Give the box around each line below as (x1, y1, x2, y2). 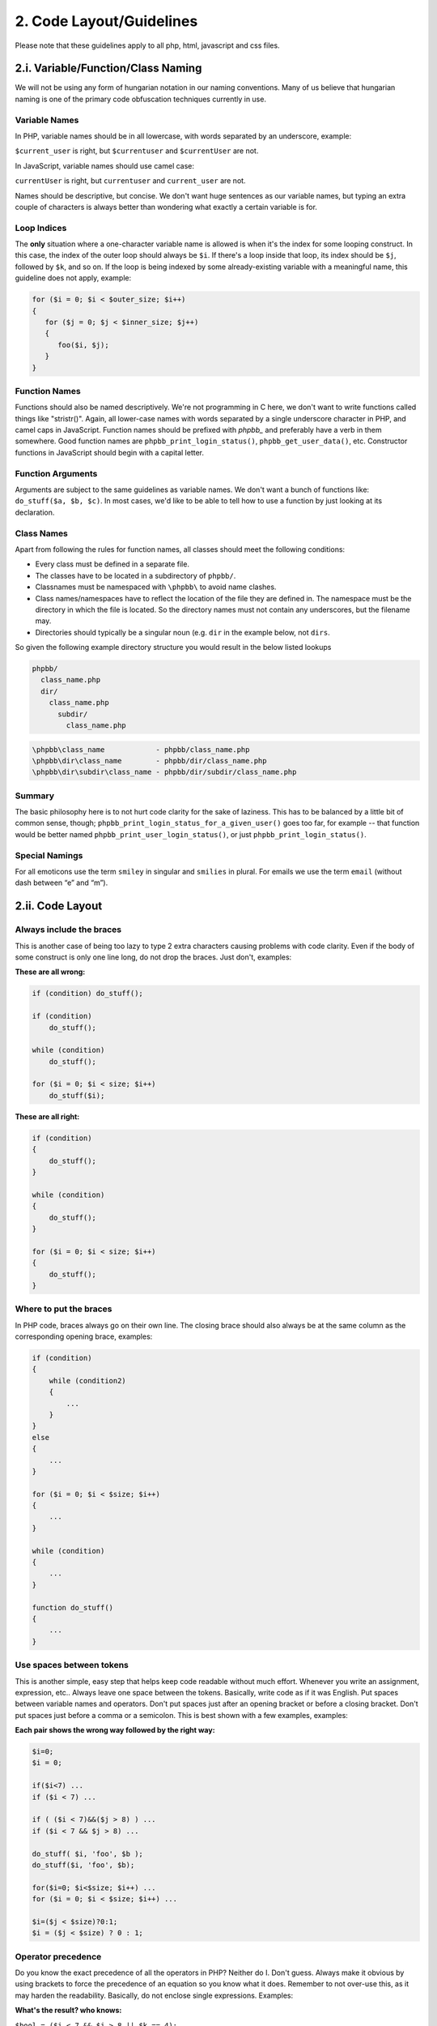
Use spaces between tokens (15, 1660, 129, 1671)
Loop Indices (15, 222, 67, 233)
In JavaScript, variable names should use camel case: (15, 160, 194, 170)
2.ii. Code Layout (15, 900, 103, 913)
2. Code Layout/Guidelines (15, 12, 198, 30)
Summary (15, 790, 55, 801)
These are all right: (15, 1111, 80, 1122)
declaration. (15, 507, 55, 517)
